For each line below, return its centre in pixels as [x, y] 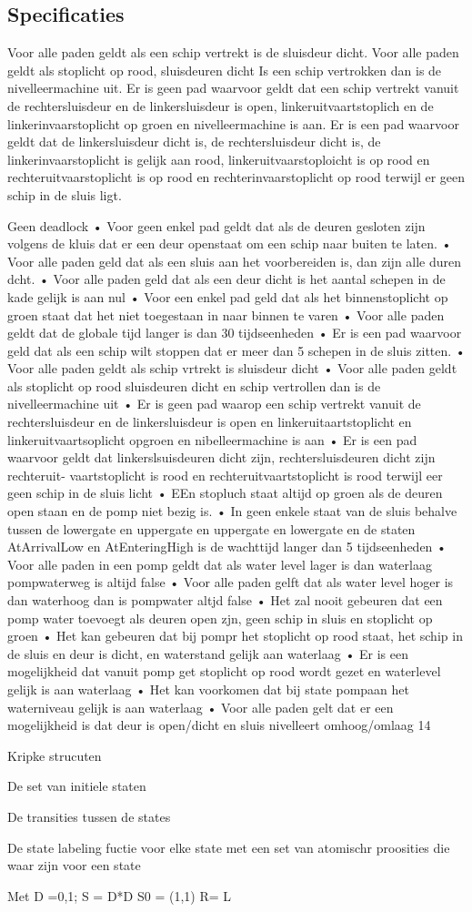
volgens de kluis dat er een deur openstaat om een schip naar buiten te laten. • [230, 243]
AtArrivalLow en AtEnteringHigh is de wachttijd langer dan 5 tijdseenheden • [227, 547]
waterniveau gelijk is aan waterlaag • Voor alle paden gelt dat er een [201, 707]
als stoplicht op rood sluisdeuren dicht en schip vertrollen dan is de [194, 385]
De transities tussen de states [89, 816]
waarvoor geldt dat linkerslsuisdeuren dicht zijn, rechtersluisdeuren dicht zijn [221, 457]
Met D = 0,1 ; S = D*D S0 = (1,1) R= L [120, 895]
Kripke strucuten [55, 755]
